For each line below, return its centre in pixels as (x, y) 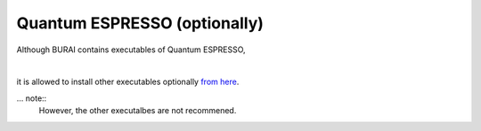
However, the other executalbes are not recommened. (138, 111)
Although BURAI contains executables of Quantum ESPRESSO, (131, 50)
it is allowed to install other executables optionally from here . (128, 82)
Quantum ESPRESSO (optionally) (140, 23)
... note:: (32, 98)
